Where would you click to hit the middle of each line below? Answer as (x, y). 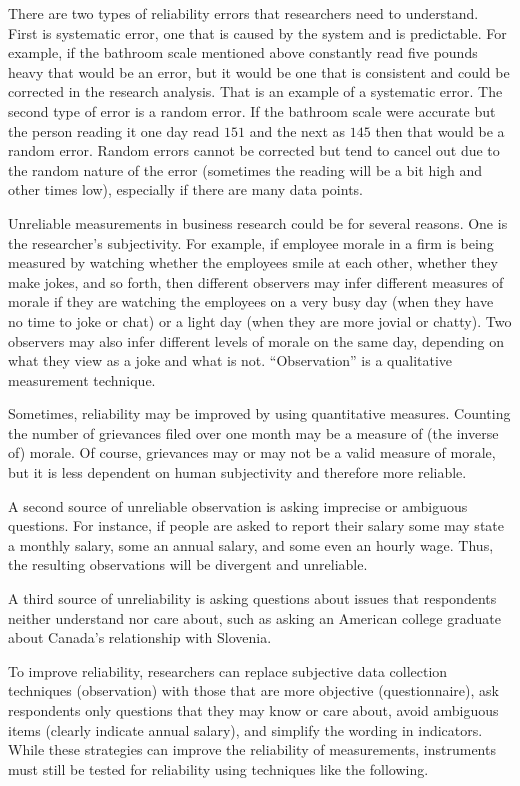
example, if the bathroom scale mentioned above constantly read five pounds (243, 52)
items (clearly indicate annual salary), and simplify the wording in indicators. (245, 729)
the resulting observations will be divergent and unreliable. (188, 564)
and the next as (297, 130)
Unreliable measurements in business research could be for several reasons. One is (258, 222)
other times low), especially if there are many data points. (185, 189)
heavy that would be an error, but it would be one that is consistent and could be (259, 71)
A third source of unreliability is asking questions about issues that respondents (252, 598)
